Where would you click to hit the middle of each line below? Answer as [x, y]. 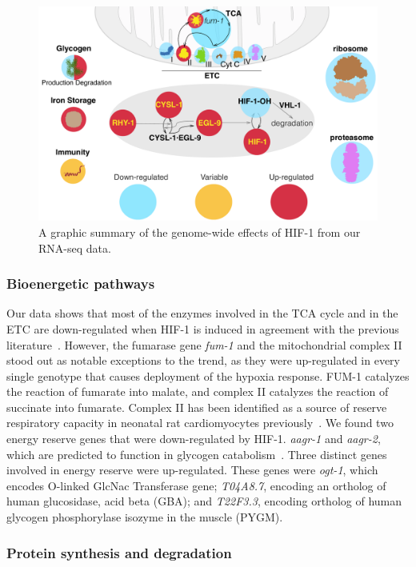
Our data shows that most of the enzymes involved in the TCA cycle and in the [202, 313]
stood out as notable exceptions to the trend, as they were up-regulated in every [204, 360]
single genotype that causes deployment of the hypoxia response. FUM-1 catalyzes [208, 375]
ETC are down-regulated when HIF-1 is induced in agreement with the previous [203, 328]
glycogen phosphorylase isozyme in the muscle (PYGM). [145, 517]
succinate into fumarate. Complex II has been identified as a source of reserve [197, 407]
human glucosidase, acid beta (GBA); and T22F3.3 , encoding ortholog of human [204, 501]
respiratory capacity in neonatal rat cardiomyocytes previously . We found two [200, 423]
